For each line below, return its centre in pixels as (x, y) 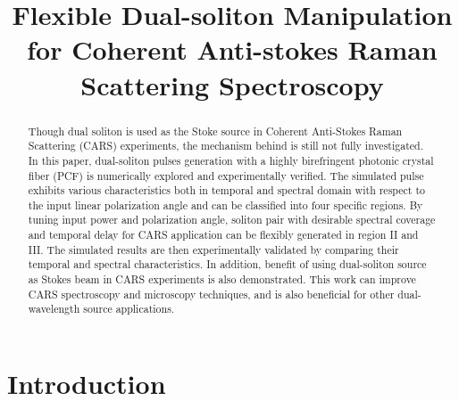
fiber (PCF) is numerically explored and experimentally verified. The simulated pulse (226, 175)
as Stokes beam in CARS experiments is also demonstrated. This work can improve (222, 279)
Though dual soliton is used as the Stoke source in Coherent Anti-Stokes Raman (215, 131)
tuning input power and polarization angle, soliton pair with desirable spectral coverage (232, 220)
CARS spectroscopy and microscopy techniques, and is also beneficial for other (211, 294)
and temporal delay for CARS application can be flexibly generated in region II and (223, 235)
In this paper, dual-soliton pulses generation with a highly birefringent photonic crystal (231, 160)
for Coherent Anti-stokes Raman (232, 49)
